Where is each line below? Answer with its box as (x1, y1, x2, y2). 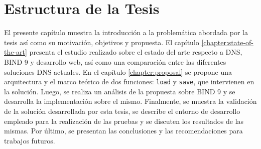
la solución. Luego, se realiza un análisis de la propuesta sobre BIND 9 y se (4, 86, 235, 96)
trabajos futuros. (4, 135, 55, 145)
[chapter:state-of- (201, 37, 254, 47)
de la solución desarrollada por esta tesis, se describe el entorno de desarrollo (4, 105, 240, 116)
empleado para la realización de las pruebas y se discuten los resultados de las (4, 115, 244, 126)
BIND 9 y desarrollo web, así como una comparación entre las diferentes (4, 56, 226, 67)
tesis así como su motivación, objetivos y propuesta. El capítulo (4, 37, 199, 47)
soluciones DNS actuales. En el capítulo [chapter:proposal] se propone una (4, 66, 232, 77)
